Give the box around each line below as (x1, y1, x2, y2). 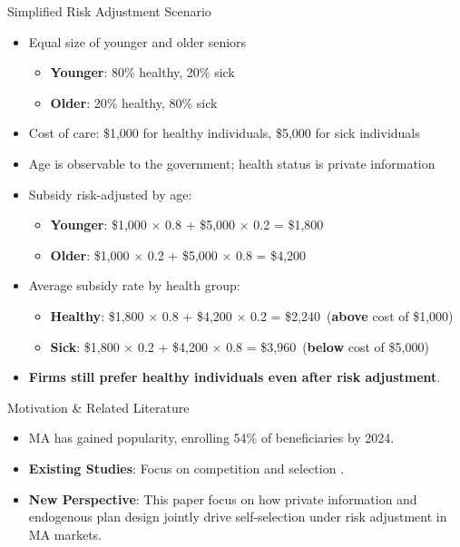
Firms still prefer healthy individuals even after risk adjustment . (28, 367, 441, 386)
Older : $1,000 (50, 245, 130, 264)
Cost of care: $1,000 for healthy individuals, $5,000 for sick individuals (28, 123, 420, 142)
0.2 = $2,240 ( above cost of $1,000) (250, 306, 454, 325)
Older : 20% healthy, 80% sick (50, 93, 218, 112)
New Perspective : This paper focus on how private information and (28, 489, 417, 508)
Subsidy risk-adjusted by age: (28, 184, 192, 203)
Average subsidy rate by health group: (28, 276, 240, 295)
